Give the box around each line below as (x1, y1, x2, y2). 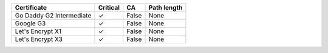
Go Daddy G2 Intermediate (15, 11, 92, 19)
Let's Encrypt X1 (15, 27, 62, 36)
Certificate (15, 4, 47, 11)
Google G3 (15, 19, 46, 27)
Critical (98, 4, 120, 11)
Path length (148, 4, 183, 11)
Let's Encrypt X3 (15, 35, 63, 43)
